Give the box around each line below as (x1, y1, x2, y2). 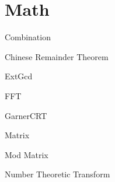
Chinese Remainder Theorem (5, 50, 109, 62)
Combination (5, 31, 51, 43)
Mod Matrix (5, 148, 48, 160)
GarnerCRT (5, 109, 47, 121)
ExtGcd (5, 70, 33, 82)
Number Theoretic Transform (5, 168, 110, 180)
